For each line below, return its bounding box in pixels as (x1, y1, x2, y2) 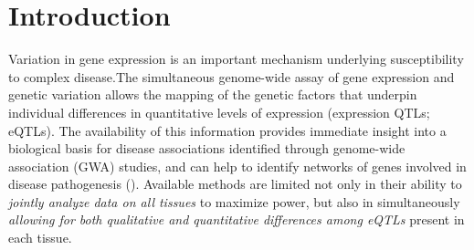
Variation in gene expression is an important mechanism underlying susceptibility (8, 49, 464, 68)
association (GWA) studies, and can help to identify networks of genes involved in (8, 156, 467, 175)
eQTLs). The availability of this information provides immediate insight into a (8, 120, 447, 140)
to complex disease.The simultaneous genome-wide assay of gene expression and (8, 67, 455, 86)
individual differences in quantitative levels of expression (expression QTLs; (8, 102, 430, 121)
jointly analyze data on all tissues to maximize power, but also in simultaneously (8, 192, 460, 211)
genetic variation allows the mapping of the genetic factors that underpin (8, 85, 417, 104)
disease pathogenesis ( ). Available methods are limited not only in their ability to (8, 174, 462, 193)
